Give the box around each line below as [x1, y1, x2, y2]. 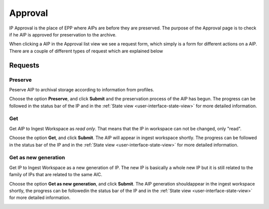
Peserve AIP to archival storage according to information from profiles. [9, 86, 154, 92]
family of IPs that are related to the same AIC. [9, 172, 103, 178]
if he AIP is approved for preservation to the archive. [9, 31, 117, 37]
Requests [9, 61, 39, 69]
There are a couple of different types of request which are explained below [9, 48, 163, 54]
